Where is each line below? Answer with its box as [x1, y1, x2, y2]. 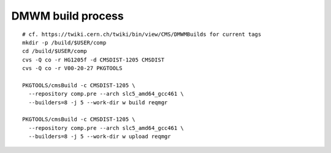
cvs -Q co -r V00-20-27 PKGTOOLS [22, 65, 123, 72]
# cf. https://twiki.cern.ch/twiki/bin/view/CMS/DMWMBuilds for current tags [22, 30, 262, 38]
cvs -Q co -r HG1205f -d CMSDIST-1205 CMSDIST [22, 56, 165, 63]
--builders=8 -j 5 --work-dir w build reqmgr [28, 99, 168, 106]
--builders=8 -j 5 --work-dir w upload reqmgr [28, 133, 171, 140]
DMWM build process [11, 9, 124, 23]
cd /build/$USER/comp [22, 48, 87, 55]
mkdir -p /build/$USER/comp [22, 39, 107, 46]
